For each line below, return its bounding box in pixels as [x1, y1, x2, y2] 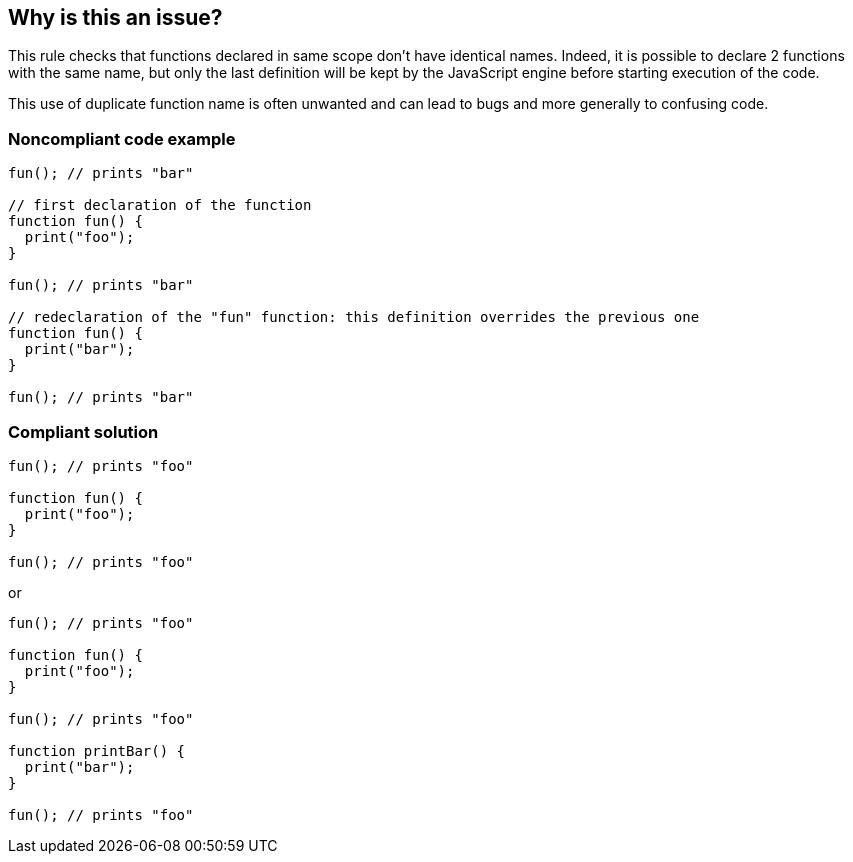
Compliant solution [8, 421, 159, 442]
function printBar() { [8, 742, 186, 759]
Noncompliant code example [8, 128, 236, 149]
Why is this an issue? [8, 5, 223, 30]
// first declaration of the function [8, 197, 312, 214]
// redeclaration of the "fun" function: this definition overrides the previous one [8, 309, 700, 326]
